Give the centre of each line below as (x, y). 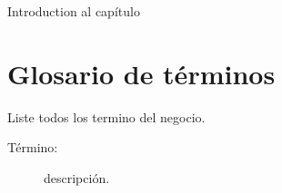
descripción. (77, 177)
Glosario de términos (141, 73)
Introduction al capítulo (74, 11)
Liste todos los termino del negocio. (106, 116)
